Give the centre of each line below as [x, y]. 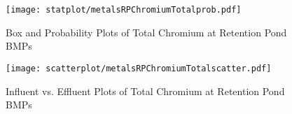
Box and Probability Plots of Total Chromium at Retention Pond [146, 32]
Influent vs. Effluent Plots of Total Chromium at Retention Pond [145, 91]
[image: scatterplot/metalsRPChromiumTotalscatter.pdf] [139, 68]
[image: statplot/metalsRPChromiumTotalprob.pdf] [124, 10]
